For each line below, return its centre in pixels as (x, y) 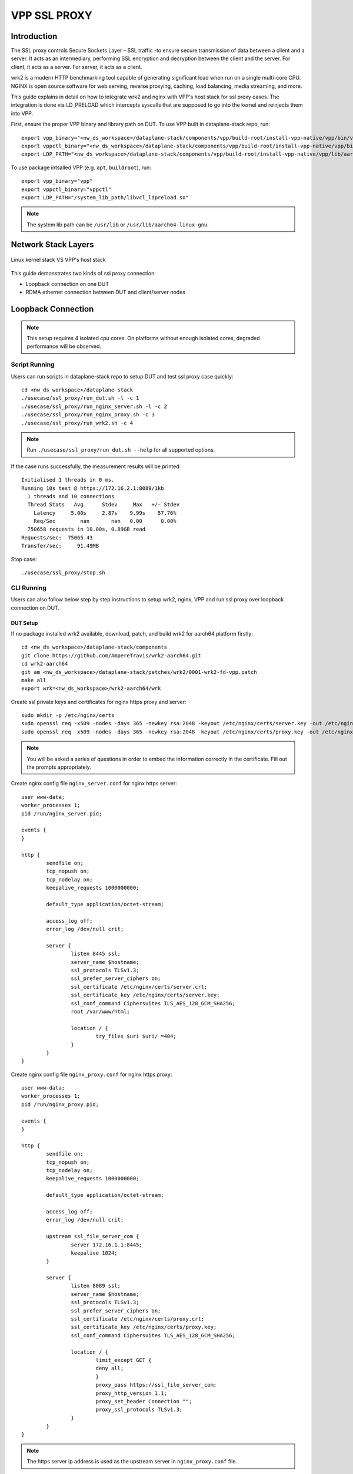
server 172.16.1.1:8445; (106, 1245)
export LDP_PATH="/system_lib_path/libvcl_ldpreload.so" (105, 197)
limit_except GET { (124, 1360)
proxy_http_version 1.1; (131, 1393)
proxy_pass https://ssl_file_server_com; (156, 1385)
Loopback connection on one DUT (67, 284)
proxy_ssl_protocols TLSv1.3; (139, 1410)
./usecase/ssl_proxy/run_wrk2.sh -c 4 (77, 423)
